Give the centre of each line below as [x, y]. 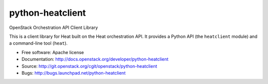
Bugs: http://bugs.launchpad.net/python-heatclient [74, 73]
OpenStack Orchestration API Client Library [54, 28]
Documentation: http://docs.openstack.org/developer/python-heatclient [95, 59]
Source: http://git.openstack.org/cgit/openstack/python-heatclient [89, 66]
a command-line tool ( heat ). [38, 43]
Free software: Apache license [53, 52]
